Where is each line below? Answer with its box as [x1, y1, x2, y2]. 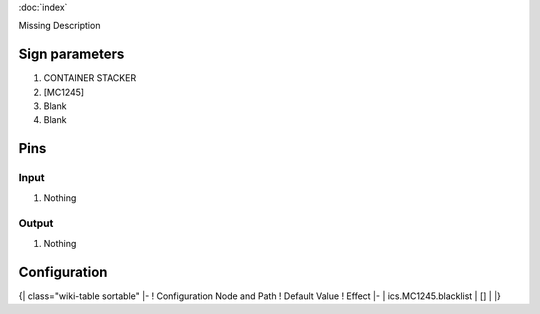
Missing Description [18, 20, 101, 32]
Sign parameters [18, 46, 125, 63]
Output [18, 216, 54, 230]
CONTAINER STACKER [43, 72, 137, 84]
